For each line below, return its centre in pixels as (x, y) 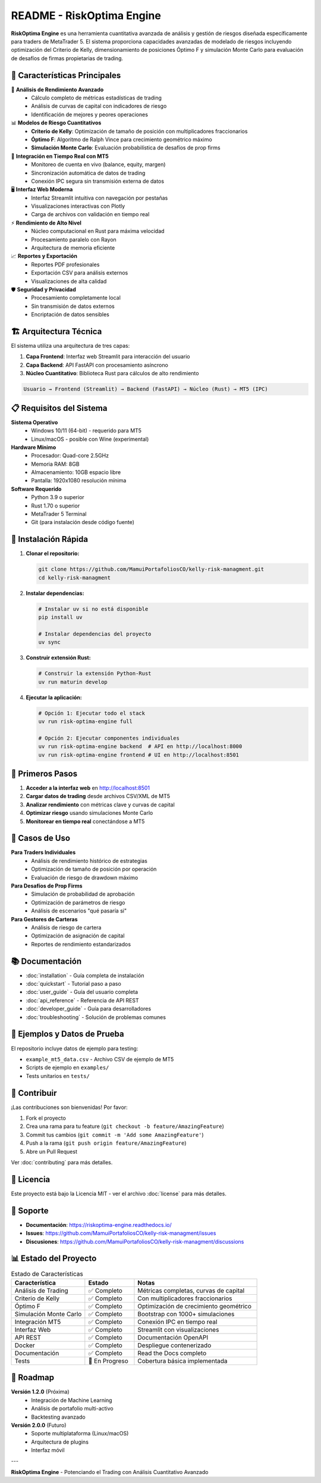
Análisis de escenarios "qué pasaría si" (79, 911)
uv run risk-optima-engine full (86, 721)
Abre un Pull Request (51, 1151)
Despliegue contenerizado (174, 1345)
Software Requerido (36, 489)
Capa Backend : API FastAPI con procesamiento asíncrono (97, 365)
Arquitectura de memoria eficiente (73, 248)
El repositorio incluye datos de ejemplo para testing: (75, 1048)
